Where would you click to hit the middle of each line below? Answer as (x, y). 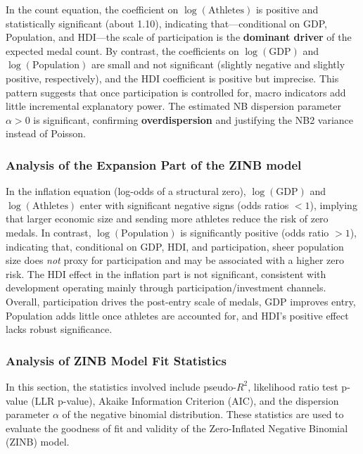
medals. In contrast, (49, 232)
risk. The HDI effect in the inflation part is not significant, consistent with (166, 273)
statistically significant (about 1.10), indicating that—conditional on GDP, (166, 23)
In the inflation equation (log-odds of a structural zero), (126, 191)
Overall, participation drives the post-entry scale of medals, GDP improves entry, (181, 301)
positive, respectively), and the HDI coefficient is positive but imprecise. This (172, 78)
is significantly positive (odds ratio (255, 232)
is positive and (287, 9)
